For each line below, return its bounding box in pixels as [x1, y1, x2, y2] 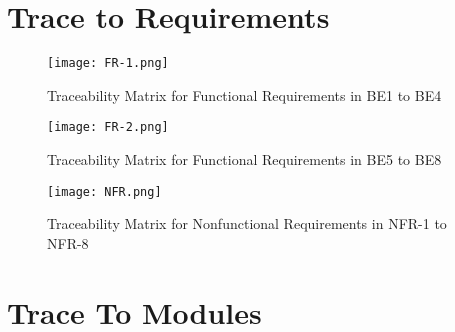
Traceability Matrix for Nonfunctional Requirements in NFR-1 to [47, 213, 447, 234]
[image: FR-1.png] [47, 56, 169, 71]
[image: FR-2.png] [47, 120, 169, 135]
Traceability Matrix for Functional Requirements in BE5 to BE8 [47, 149, 442, 170]
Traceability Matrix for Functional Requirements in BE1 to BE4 [47, 84, 442, 105]
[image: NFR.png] [47, 184, 162, 199]
